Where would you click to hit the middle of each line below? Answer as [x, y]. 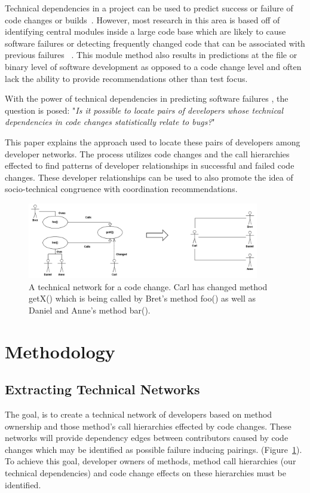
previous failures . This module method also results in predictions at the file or [151, 55]
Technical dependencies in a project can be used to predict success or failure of [149, 8]
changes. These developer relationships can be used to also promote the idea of [149, 177]
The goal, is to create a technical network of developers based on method [139, 414]
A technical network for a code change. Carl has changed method [148, 286]
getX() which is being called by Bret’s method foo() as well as [142, 298]
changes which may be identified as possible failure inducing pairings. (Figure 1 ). [154, 449]
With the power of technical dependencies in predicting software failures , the [147, 98]
